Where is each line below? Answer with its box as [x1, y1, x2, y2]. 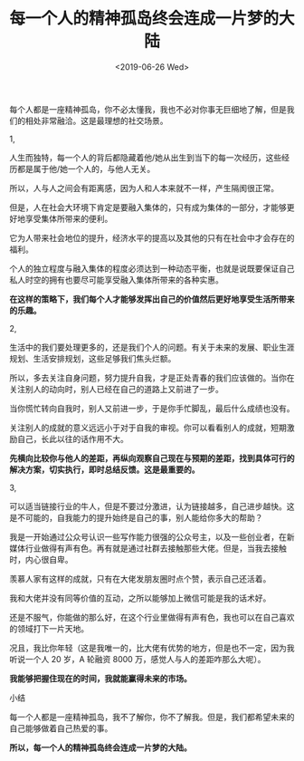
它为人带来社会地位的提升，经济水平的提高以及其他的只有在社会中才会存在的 [9, 232, 295, 243]
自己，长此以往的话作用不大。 [16, 433, 128, 444]
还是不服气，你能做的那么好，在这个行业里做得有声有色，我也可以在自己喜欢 [9, 612, 295, 622]
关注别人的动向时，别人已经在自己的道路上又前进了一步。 [9, 383, 223, 394]
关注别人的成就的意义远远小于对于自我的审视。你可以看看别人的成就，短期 [9, 422, 287, 433]
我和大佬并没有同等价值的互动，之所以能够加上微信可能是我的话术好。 [9, 592, 271, 603]
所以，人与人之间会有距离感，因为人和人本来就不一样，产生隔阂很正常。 [9, 182, 279, 193]
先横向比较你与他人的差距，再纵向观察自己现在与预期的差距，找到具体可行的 [9, 452, 295, 463]
